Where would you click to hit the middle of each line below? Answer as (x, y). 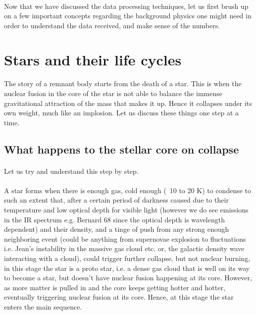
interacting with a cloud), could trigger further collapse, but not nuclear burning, (127, 258)
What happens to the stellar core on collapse (122, 149)
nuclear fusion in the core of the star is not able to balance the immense (113, 93)
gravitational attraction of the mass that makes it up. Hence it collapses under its (128, 103)
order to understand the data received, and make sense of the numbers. (112, 25)
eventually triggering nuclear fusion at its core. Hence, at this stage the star (119, 297)
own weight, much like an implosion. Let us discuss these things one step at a (122, 113)
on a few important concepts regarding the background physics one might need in (128, 16)
